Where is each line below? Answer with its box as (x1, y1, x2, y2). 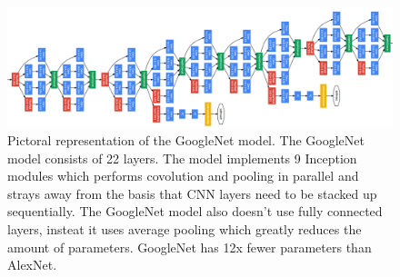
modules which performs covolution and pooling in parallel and (7, 166, 359, 185)
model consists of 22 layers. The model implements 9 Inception (7, 148, 357, 167)
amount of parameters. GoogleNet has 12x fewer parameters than (7, 237, 372, 256)
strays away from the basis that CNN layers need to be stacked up (7, 183, 377, 203)
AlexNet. (7, 255, 57, 274)
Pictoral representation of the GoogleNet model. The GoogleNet (7, 131, 365, 150)
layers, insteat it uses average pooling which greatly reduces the (7, 220, 362, 239)
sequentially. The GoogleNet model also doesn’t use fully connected (7, 202, 383, 221)
